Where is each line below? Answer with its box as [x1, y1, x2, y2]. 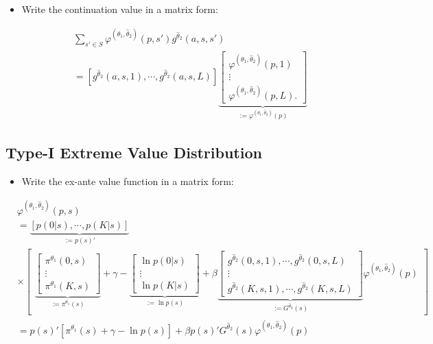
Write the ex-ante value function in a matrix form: [21, 173, 234, 188]
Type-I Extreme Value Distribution [5, 141, 262, 162]
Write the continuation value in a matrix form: [21, 2, 218, 16]
